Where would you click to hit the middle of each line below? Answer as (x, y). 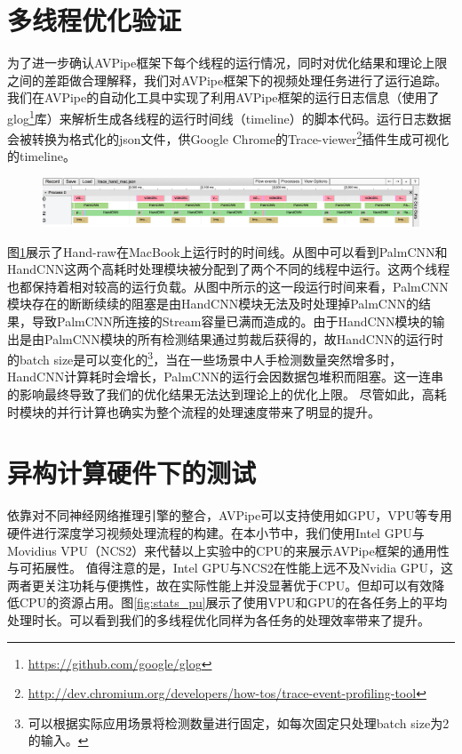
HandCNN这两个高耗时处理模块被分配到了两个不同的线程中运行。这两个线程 (229, 269)
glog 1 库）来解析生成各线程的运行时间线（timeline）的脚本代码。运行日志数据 (229, 116)
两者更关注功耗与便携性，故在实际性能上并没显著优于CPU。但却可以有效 (220, 585)
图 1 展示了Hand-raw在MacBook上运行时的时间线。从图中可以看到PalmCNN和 (227, 251)
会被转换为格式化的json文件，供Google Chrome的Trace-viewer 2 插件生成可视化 (228, 137)
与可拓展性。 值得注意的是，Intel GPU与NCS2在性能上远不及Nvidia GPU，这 (230, 568)
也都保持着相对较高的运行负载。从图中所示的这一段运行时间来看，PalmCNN (228, 286)
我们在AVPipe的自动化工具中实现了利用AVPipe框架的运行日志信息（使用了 (223, 97)
